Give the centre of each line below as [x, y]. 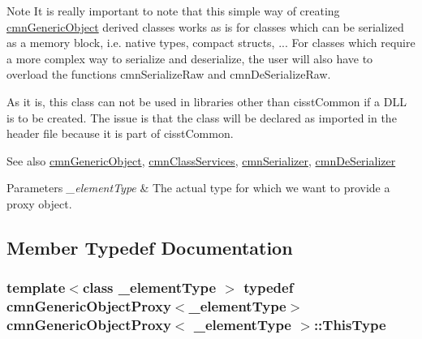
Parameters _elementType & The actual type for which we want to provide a [198, 188]
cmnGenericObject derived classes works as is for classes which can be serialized [205, 26]
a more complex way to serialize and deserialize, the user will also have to [190, 58]
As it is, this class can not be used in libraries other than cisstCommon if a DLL [207, 101]
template [36, 288]
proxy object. [39, 203]
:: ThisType [350, 325]
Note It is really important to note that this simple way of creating [173, 11]
